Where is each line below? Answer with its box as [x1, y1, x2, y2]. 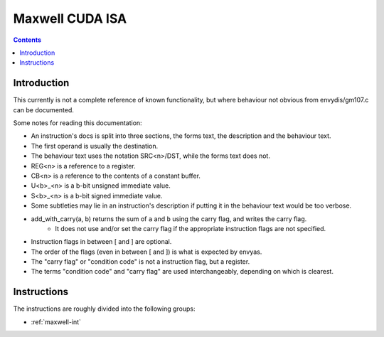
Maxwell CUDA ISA [13, 11, 127, 26]
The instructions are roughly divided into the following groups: [13, 304, 196, 313]
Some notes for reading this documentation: [13, 119, 142, 127]
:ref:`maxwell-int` [31, 317, 82, 326]
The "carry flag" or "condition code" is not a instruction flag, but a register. [31, 257, 250, 266]
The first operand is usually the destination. [31, 141, 159, 150]
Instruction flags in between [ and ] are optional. [31, 237, 172, 246]
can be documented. [13, 105, 75, 114]
